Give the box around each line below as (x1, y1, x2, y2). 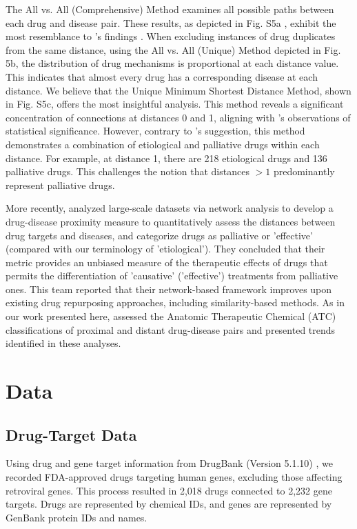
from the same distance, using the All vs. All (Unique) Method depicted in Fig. (6, 42, 341, 57)
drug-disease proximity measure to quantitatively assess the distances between (6, 214, 336, 228)
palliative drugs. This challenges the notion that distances (6, 164, 249, 179)
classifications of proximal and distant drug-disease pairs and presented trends (6, 322, 336, 337)
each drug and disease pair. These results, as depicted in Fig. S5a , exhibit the (6, 15, 336, 30)
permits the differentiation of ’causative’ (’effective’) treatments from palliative (6, 268, 338, 283)
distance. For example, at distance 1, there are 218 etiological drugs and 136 (6, 150, 327, 165)
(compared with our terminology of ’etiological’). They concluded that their (6, 241, 325, 256)
